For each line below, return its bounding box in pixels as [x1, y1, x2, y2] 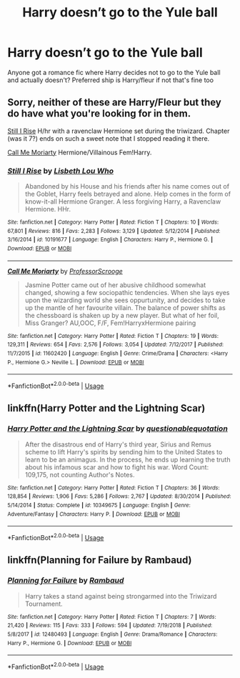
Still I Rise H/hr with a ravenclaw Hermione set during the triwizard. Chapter [7, 126, 230, 135]
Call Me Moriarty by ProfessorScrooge [7, 266, 123, 275]
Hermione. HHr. [24, 205, 71, 214]
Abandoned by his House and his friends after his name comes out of [24, 182, 230, 191]
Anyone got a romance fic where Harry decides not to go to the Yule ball [7, 68, 221, 76]
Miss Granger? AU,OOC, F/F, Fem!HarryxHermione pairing [24, 319, 196, 327]
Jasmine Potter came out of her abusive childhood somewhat [24, 280, 206, 289]
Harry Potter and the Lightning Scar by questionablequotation [7, 424, 229, 434]
